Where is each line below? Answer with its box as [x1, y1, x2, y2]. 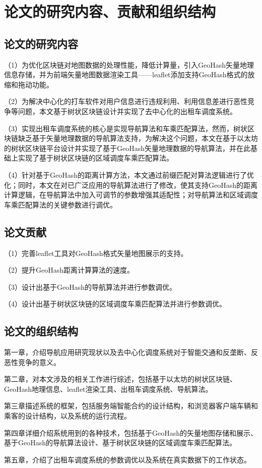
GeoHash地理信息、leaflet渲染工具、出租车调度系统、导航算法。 [4, 383, 213, 394]
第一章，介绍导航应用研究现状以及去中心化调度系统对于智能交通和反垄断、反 [4, 347, 258, 357]
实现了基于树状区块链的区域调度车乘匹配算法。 [18, 152, 173, 163]
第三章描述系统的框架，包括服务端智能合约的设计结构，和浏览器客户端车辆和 [4, 400, 258, 411]
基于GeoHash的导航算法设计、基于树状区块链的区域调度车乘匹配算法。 [4, 437, 237, 448]
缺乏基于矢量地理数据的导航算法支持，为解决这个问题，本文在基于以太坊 [18, 133, 258, 143]
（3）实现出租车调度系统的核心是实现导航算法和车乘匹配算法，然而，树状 [4, 123, 247, 133]
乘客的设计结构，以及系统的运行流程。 [4, 410, 131, 421]
